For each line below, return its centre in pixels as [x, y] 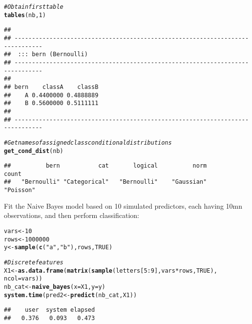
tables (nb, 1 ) [25, 15]
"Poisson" [20, 190]
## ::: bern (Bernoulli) [46, 54]
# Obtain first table [34, 7]
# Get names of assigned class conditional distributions [88, 142]
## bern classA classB [51, 87]
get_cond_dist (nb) [34, 151]
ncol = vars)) [23, 279]
